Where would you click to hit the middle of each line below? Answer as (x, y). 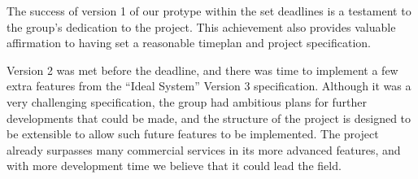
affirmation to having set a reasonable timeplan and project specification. (189, 43)
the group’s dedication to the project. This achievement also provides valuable (201, 26)
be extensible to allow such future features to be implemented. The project (193, 134)
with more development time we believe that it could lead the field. (174, 166)
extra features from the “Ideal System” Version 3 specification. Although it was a (209, 86)
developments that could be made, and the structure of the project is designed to (209, 118)
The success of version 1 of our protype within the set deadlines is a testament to (209, 11)
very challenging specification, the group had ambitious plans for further (187, 101)
